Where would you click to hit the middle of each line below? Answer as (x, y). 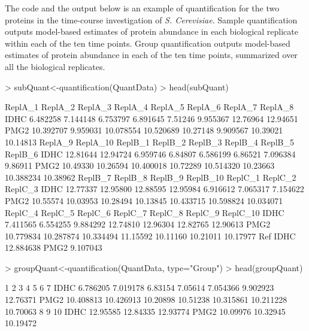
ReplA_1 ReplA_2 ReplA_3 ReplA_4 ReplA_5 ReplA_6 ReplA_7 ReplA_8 (149, 107)
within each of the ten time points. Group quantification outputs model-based (148, 43)
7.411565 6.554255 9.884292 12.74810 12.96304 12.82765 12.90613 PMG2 (138, 224)
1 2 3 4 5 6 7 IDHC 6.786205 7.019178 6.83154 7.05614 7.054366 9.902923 (140, 288)
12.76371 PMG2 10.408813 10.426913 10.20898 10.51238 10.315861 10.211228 (146, 300)
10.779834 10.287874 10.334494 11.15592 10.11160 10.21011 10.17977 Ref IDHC (150, 236)
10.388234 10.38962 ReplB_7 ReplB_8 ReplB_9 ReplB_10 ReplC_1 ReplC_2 (151, 177)
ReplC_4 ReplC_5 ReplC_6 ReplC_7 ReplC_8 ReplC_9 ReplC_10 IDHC (145, 212)
